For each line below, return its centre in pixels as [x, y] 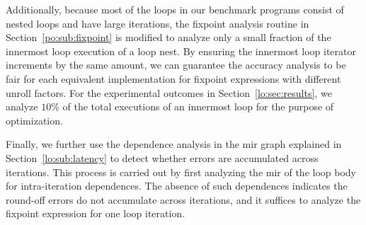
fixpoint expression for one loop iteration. [96, 213]
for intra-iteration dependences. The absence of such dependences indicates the [177, 186]
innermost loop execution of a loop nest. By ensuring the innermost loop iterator [181, 51]
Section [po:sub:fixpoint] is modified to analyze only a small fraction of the [168, 37]
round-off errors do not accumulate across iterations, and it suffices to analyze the [183, 199]
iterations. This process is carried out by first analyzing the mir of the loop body [181, 172]
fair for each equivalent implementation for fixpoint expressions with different [173, 78]
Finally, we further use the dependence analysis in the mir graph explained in [174, 144]
